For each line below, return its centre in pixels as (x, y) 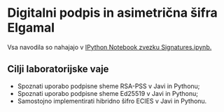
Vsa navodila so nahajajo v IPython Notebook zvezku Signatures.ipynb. (110, 47)
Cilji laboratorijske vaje (58, 69)
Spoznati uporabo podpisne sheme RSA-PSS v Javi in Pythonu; (108, 86)
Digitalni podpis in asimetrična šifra (113, 13)
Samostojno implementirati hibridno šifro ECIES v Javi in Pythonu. (112, 101)
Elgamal (31, 28)
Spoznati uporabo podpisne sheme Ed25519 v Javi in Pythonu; (107, 93)
